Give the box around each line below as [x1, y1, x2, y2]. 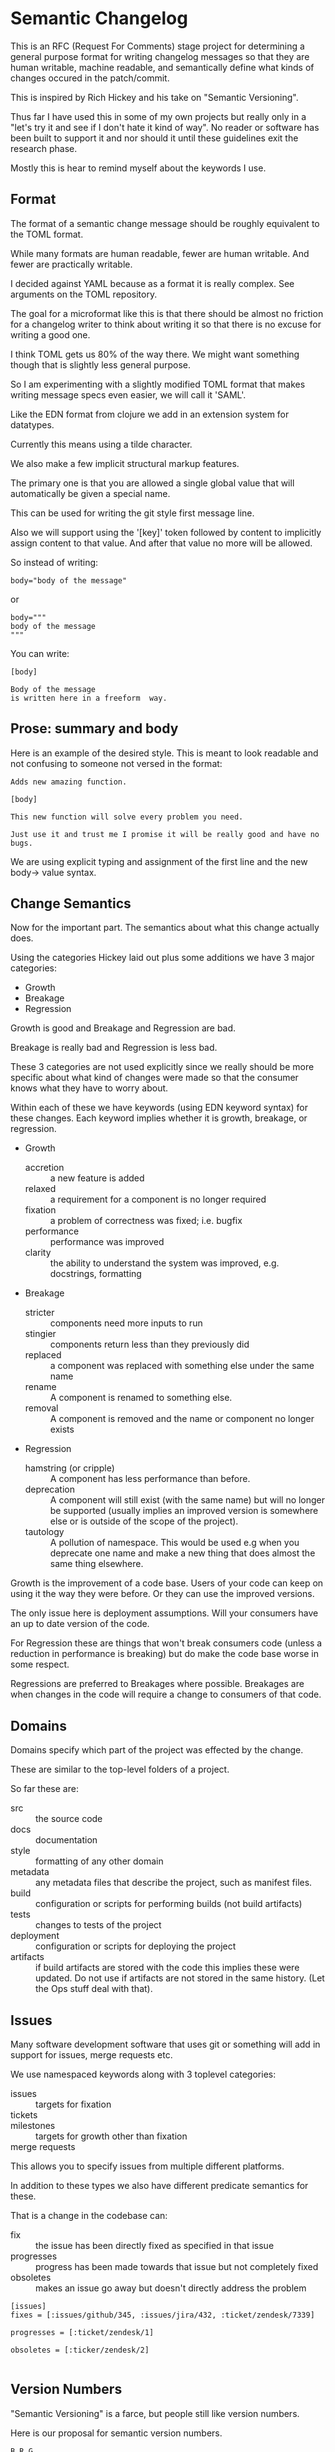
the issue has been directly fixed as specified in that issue [35, 2240, 275, 2251]
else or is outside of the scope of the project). [49, 1515, 239, 1527]
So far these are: [10, 1783, 79, 1795]
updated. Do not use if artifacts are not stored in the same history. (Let [35, 1972, 325, 1984]
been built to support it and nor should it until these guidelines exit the [10, 132, 299, 144]
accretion [24, 1162, 65, 1174]
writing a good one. [10, 328, 91, 341]
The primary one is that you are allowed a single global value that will [10, 477, 295, 489]
